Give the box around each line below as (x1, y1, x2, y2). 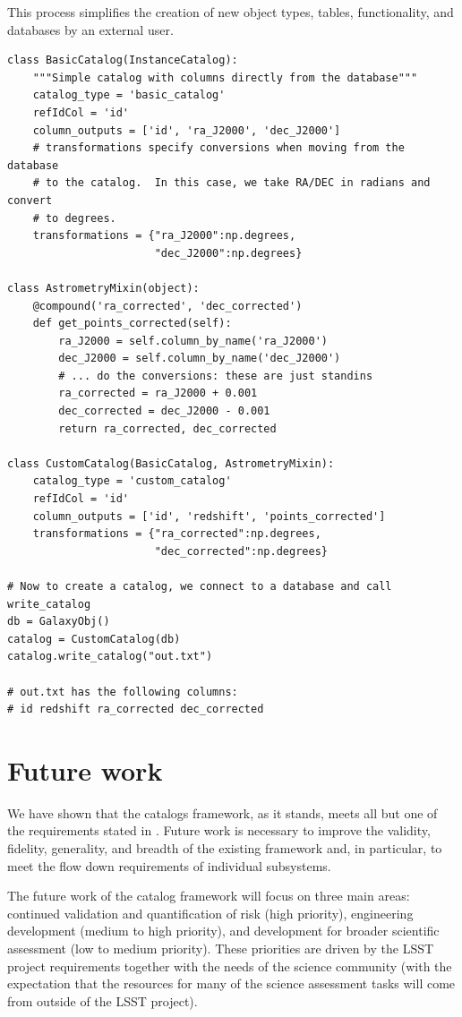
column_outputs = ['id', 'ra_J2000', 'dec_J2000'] (32, 124, 341, 137)
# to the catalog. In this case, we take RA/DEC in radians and (32, 176, 431, 190)
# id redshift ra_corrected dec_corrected (7, 703, 264, 716)
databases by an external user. (7, 20, 174, 38)
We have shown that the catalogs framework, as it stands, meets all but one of (7, 803, 438, 822)
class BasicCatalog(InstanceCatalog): (7, 54, 238, 67)
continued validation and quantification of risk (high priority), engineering (7, 903, 414, 922)
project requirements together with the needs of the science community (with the (7, 956, 452, 975)
